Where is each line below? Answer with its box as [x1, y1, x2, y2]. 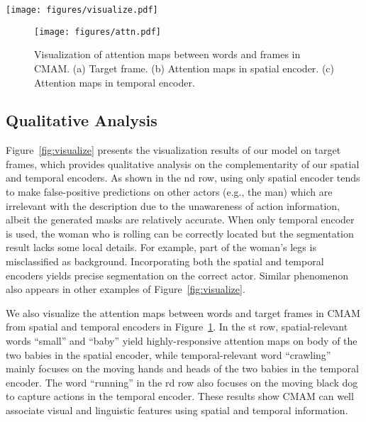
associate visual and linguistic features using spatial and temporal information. [6, 402, 348, 417]
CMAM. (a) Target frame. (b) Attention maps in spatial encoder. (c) [34, 60, 334, 75]
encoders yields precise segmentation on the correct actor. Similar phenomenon [6, 267, 349, 282]
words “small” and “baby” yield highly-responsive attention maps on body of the [6, 333, 357, 348]
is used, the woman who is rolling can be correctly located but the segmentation [6, 226, 354, 240]
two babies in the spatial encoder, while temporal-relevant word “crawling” [6, 347, 331, 362]
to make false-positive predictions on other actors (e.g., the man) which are [6, 184, 333, 199]
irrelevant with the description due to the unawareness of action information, [6, 198, 340, 213]
